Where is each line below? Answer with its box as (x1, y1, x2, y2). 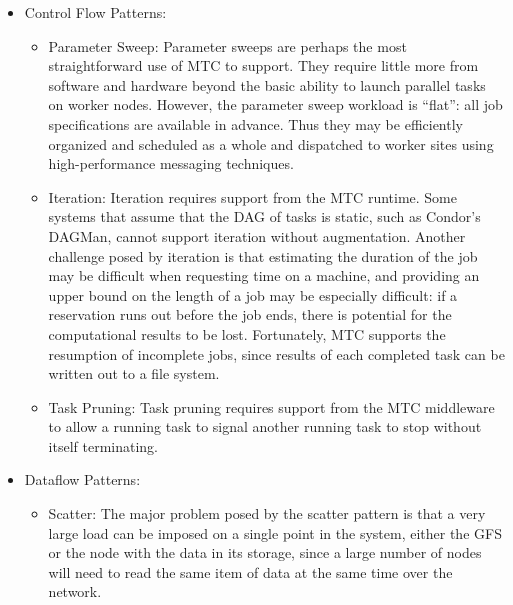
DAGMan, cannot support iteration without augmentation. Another (48, 225, 466, 246)
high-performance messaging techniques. (48, 153, 294, 174)
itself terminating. (48, 435, 159, 456)
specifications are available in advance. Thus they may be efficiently (48, 113, 463, 134)
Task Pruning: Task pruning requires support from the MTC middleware (48, 396, 495, 417)
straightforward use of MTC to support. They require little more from (48, 55, 479, 76)
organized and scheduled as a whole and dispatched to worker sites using (48, 133, 494, 154)
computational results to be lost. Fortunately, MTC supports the (48, 323, 446, 344)
